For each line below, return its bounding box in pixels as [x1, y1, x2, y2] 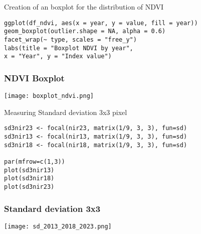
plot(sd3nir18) [4, 175, 55, 182]
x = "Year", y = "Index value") [4, 53, 112, 60]
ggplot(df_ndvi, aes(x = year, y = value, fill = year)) [4, 19, 198, 27]
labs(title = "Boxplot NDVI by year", [4, 44, 133, 52]
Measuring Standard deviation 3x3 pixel [4, 106, 127, 117]
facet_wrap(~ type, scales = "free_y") [4, 36, 137, 43]
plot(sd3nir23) [4, 183, 55, 190]
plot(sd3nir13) [4, 166, 55, 174]
